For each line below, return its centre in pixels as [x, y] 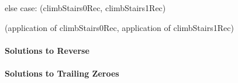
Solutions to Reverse [47, 50]
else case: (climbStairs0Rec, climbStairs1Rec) [85, 8]
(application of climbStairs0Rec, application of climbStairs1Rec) [119, 27]
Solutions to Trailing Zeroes [62, 73]
